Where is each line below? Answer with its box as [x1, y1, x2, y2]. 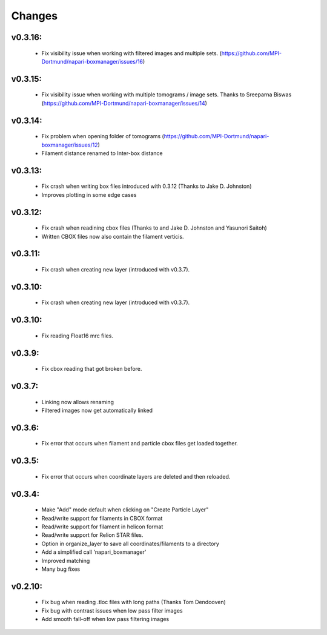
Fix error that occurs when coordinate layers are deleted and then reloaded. [41, 473, 231, 480]
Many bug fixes [41, 565, 81, 573]
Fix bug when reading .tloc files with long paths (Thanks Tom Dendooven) [41, 599, 226, 606]
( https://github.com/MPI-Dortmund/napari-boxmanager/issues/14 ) [41, 99, 207, 107]
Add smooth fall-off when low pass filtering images [41, 616, 170, 623]
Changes [11, 9, 58, 22]
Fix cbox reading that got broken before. [41, 365, 142, 373]
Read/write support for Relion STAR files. [41, 531, 144, 539]
